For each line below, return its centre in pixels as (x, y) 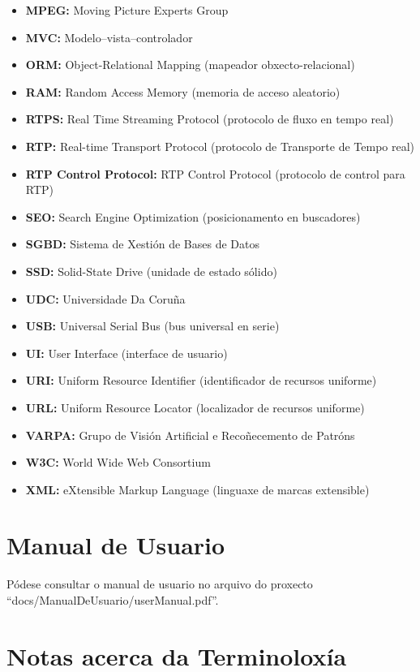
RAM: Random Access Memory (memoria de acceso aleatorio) (183, 91)
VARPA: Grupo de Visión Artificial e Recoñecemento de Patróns (190, 435)
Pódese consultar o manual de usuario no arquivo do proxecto (160, 584)
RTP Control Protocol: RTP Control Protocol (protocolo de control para (215, 173)
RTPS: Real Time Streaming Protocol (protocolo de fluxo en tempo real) (210, 119)
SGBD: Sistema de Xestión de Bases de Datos (142, 244)
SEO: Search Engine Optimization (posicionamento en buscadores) (193, 216)
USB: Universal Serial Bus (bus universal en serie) (152, 326)
